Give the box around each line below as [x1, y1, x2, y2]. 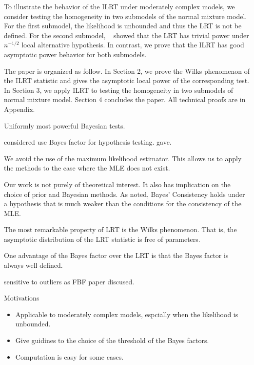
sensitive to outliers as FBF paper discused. [4, 276, 135, 286]
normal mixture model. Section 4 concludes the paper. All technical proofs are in [4, 94, 246, 105]
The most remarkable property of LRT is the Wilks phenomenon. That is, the [4, 224, 237, 235]
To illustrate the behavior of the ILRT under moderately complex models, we [4, 1, 235, 11]
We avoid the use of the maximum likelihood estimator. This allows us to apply [4, 153, 242, 163]
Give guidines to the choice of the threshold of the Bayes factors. [15, 335, 209, 345]
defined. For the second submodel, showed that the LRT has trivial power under [4, 30, 249, 40]
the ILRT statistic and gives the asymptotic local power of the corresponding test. [4, 75, 249, 86]
